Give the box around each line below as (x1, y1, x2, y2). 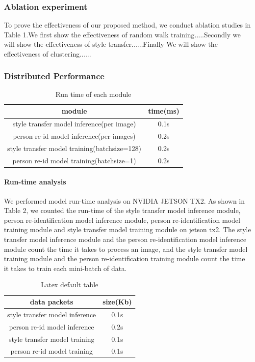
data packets (30, 297, 74, 307)
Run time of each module (55, 89, 131, 99)
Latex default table (41, 279, 99, 290)
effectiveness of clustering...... (4, 49, 91, 59)
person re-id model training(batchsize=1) (12, 155, 136, 165)
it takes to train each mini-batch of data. (4, 263, 127, 273)
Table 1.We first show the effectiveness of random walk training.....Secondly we (4, 29, 241, 39)
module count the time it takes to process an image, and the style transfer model (4, 243, 248, 254)
